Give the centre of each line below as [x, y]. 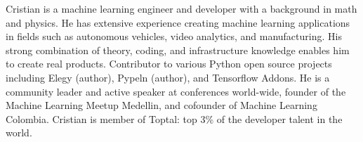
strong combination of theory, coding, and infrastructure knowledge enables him [178, 50]
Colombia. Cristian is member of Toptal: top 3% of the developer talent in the [174, 118]
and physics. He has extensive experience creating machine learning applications [178, 22]
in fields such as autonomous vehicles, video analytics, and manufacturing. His [174, 36]
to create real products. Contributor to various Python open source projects [169, 64]
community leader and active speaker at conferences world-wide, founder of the [176, 91]
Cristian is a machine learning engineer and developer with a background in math [181, 8]
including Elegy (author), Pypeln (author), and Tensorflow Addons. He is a [168, 77]
